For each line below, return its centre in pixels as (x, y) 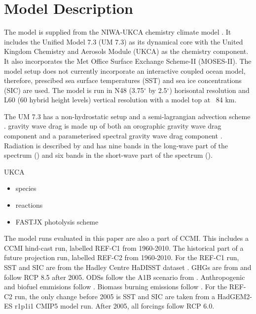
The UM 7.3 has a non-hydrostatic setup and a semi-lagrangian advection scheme (127, 116)
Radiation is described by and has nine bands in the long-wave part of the (116, 145)
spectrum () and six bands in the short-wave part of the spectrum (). (108, 155)
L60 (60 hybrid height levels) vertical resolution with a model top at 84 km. (120, 100)
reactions (29, 205)
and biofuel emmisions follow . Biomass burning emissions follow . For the (116, 287)
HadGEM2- (235, 296)
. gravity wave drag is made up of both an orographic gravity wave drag (113, 126)
